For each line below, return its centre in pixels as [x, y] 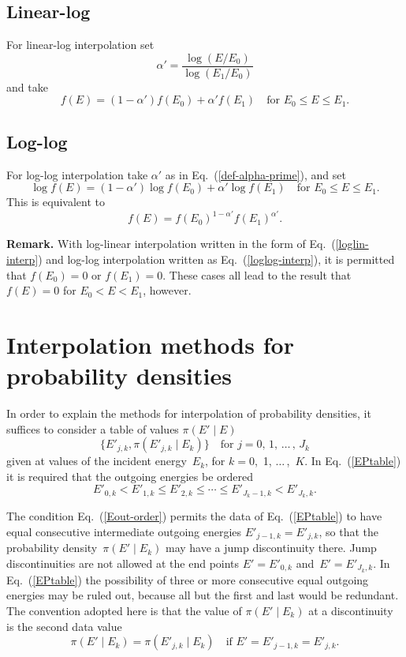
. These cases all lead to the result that [257, 274]
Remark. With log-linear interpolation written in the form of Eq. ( [171, 244]
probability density [52, 548]
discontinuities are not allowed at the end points [123, 563]
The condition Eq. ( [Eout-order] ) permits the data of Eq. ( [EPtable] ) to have [194, 516]
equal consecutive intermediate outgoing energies [124, 531]
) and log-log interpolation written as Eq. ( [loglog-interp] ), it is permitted [216, 259]
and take [27, 86]
